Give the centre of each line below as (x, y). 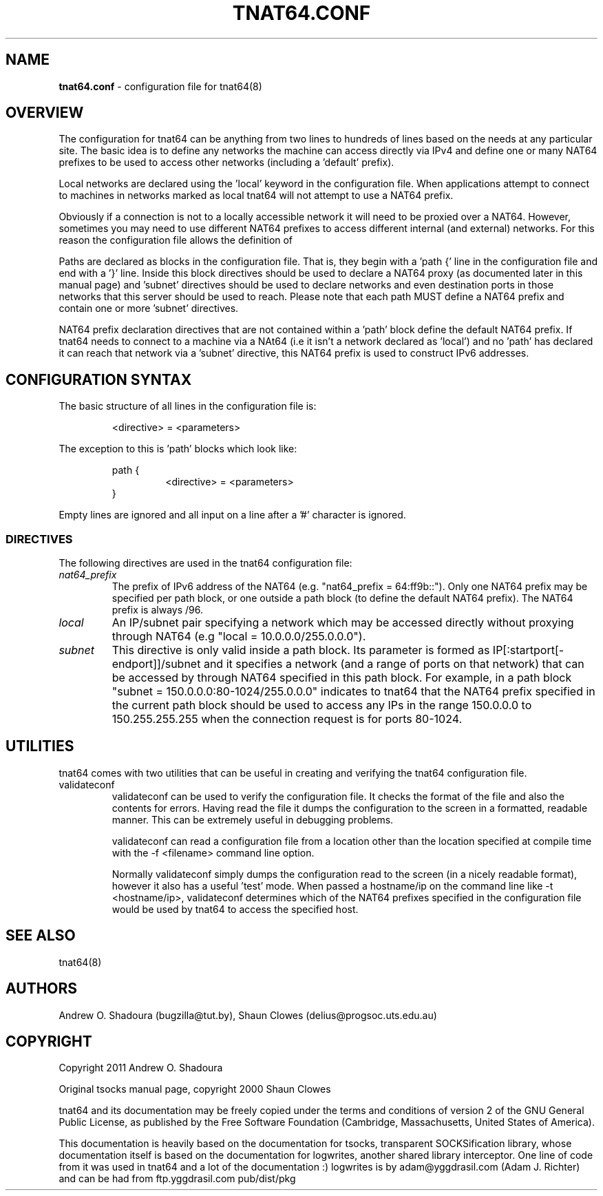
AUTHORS (42, 989)
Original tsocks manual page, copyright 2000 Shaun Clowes (195, 1089)
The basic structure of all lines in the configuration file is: (188, 406)
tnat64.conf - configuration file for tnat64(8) (160, 86)
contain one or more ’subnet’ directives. (149, 308)
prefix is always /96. (157, 610)
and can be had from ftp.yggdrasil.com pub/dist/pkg (177, 1179)
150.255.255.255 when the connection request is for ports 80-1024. (287, 719)
